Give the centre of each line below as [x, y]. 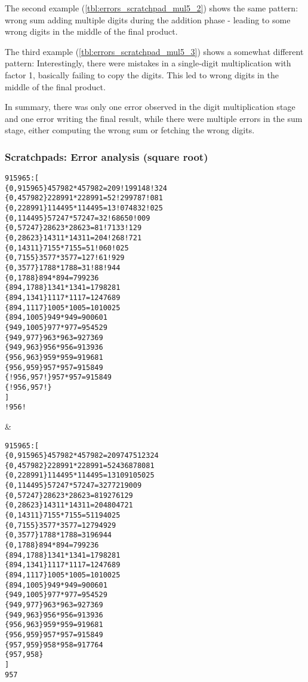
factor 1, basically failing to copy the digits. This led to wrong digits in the [142, 74]
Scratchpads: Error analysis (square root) [107, 156]
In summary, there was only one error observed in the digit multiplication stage [150, 107]
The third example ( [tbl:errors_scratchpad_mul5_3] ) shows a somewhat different [154, 51]
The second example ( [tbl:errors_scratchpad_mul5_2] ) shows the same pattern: [152, 8]
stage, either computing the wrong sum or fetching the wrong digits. [130, 130]
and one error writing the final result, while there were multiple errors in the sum [154, 118]
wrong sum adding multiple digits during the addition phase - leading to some [148, 19]
